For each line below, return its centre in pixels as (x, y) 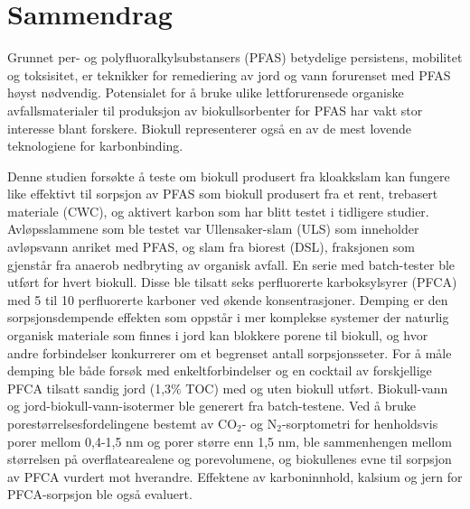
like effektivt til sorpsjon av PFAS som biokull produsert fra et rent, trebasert (223, 194)
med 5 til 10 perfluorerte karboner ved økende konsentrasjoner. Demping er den (228, 299)
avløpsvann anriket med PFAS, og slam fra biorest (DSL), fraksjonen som (211, 247)
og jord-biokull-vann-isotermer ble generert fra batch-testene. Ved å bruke (211, 406)
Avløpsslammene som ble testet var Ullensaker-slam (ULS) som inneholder (213, 229)
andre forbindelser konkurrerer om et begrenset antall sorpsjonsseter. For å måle (230, 352)
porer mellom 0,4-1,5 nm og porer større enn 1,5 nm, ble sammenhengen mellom (230, 441)
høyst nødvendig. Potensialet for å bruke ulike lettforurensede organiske (206, 93)
